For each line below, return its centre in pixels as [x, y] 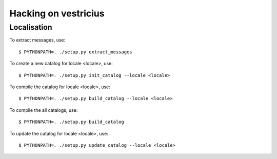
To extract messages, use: [37, 40]
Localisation [31, 27]
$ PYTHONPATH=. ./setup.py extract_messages [76, 52]
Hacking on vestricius [57, 13]
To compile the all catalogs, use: [44, 110]
